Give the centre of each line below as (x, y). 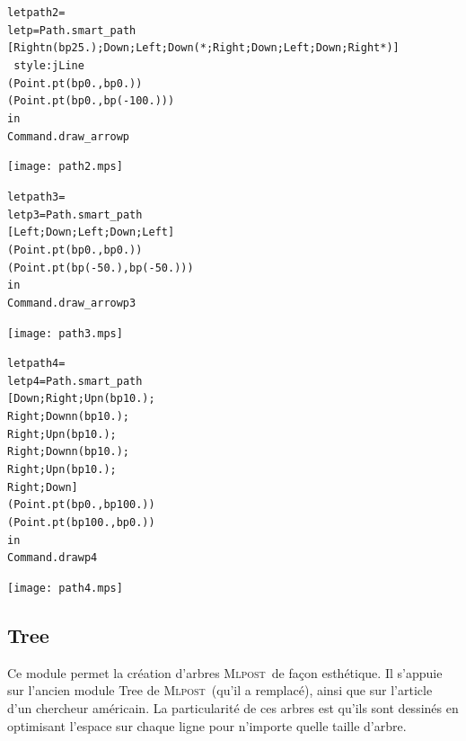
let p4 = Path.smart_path (75, 381)
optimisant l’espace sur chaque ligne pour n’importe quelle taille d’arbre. (207, 725)
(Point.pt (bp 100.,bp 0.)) (81, 523)
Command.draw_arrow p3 (72, 303)
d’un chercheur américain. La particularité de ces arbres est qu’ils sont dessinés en (233, 708)
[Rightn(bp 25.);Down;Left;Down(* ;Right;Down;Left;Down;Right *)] (203, 48)
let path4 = (36, 364)
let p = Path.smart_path (72, 30)
